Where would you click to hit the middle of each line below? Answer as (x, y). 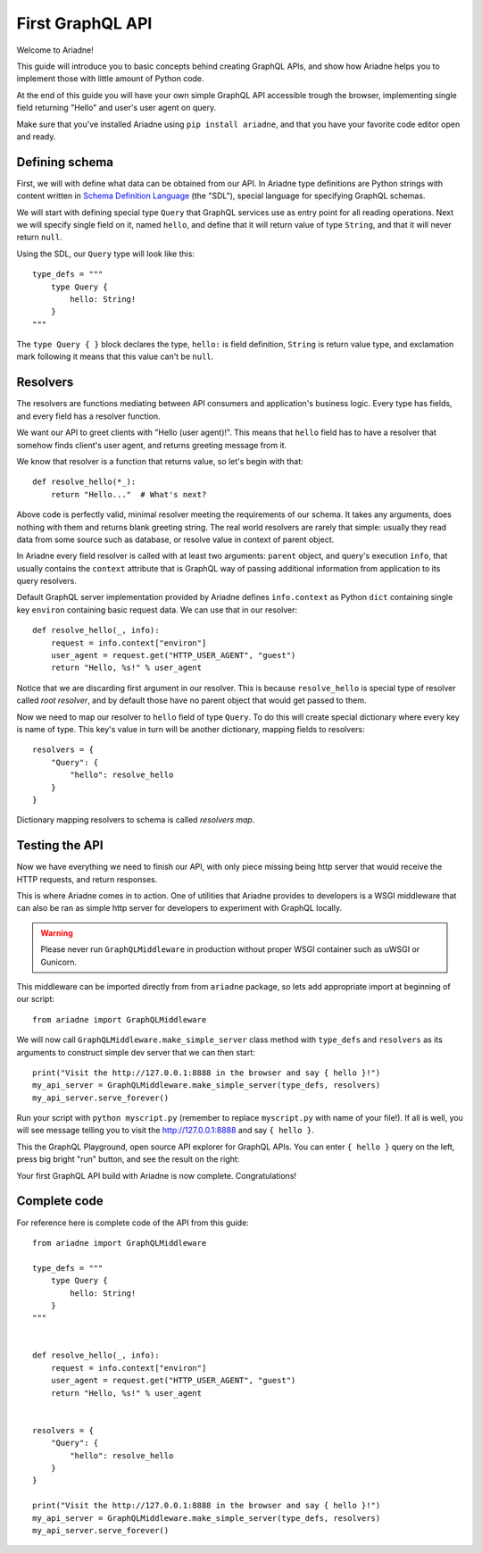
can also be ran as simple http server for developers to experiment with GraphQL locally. (179, 908)
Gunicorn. (59, 962)
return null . (39, 238)
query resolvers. (47, 581)
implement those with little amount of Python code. (110, 79)
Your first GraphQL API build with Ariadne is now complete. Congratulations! (157, 1175)
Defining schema (65, 162)
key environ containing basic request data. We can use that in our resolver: (157, 610)
